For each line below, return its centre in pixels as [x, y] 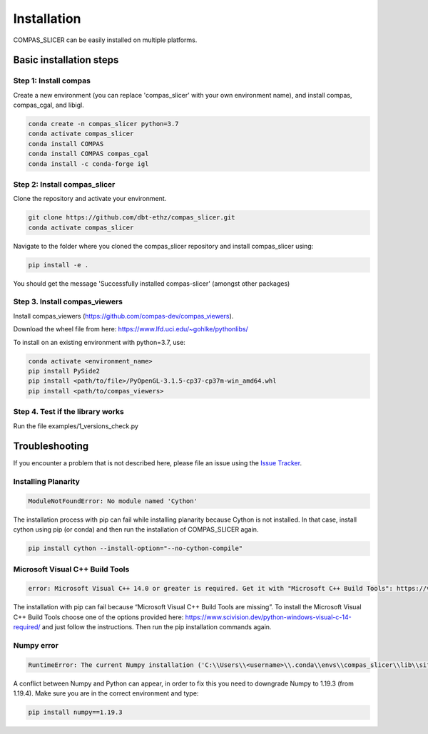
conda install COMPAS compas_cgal [88, 154]
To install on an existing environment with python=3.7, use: [99, 342]
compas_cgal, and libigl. [49, 105]
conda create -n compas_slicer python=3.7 [103, 124]
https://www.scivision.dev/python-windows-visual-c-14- [269, 617]
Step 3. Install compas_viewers [68, 301]
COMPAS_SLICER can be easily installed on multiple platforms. [105, 40]
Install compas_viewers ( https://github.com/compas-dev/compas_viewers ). [123, 316]
